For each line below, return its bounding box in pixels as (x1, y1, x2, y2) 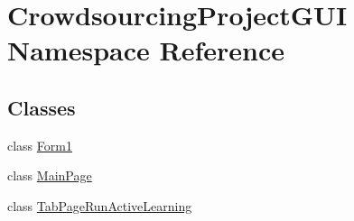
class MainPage (7, 166, 92, 185)
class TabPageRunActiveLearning (7, 196, 192, 215)
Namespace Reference (7, 32, 284, 69)
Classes (7, 93, 76, 121)
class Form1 (7, 135, 72, 154)
